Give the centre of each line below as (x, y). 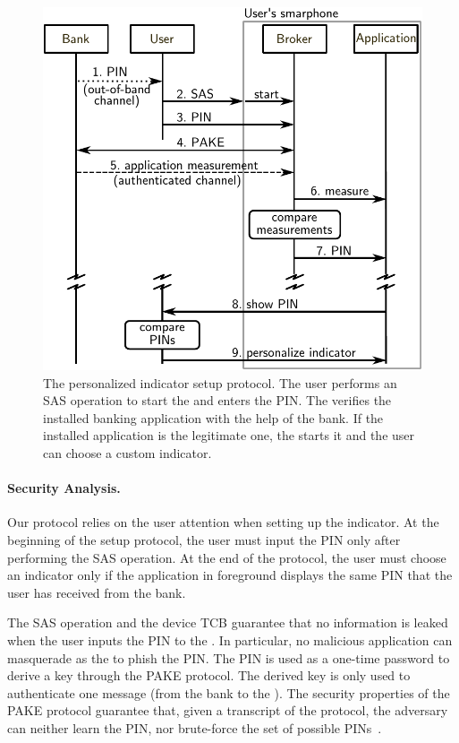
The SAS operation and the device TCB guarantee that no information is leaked (228, 622)
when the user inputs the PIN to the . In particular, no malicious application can (230, 640)
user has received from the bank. (97, 592)
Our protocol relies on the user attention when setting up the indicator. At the (223, 522)
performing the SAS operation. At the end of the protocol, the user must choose (227, 557)
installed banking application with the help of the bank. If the (213, 417)
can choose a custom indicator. (127, 453)
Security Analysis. (64, 488)
